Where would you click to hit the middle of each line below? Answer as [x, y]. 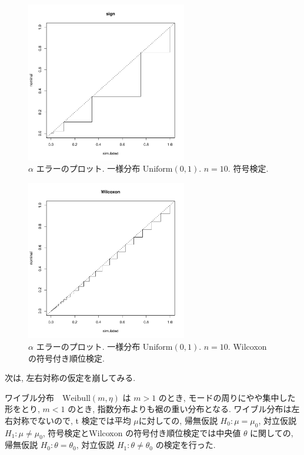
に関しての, [272, 432]
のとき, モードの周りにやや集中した [227, 397]
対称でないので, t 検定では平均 [72, 420]
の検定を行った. [186, 445]
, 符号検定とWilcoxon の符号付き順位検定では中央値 [142, 432]
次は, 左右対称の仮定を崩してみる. [70, 378]
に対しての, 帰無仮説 [178, 420]
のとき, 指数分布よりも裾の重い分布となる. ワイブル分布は [180, 409]
